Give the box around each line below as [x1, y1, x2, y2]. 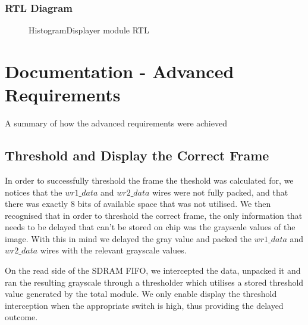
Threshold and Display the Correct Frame [5, 146, 269, 165]
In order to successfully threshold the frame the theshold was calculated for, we [5, 174, 294, 186]
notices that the [5, 185, 62, 198]
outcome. [5, 311, 38, 323]
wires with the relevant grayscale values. [40, 244, 187, 256]
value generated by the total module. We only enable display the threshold [5, 287, 277, 300]
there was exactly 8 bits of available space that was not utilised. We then [5, 197, 271, 210]
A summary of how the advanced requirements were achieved [5, 117, 227, 129]
